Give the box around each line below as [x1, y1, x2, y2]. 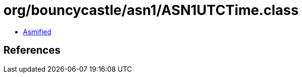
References [3, 44, 61, 57]
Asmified [23, 27, 52, 36]
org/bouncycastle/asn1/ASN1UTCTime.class [3, 2, 299, 18]
